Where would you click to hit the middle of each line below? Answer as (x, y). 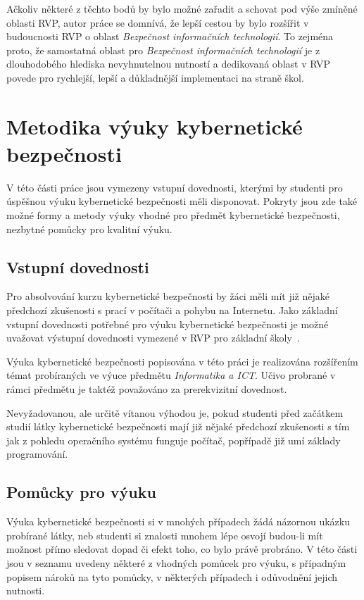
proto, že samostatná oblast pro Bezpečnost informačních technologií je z (163, 50)
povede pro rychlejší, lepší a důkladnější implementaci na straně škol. (155, 77)
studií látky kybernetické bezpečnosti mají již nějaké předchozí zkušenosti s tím (178, 426)
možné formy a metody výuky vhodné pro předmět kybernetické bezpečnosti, (173, 215)
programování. (37, 454)
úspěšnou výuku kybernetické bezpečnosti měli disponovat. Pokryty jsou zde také (182, 201)
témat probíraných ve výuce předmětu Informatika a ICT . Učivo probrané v (171, 375)
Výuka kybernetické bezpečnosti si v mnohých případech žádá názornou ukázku (178, 521)
